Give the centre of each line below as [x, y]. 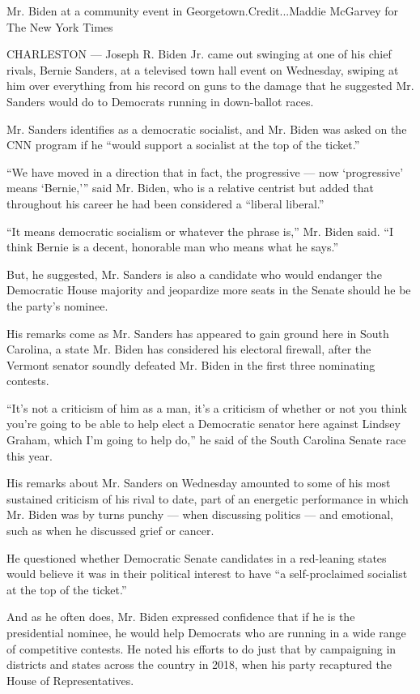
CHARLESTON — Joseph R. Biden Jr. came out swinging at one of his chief [199, 54]
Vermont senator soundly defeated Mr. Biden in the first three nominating [191, 364]
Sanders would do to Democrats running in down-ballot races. [160, 101]
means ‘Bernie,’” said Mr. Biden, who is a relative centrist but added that [190, 188]
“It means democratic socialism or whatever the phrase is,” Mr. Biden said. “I [200, 231]
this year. [30, 455]
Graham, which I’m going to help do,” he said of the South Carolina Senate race [206, 440]
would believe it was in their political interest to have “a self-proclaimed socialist [207, 574]
